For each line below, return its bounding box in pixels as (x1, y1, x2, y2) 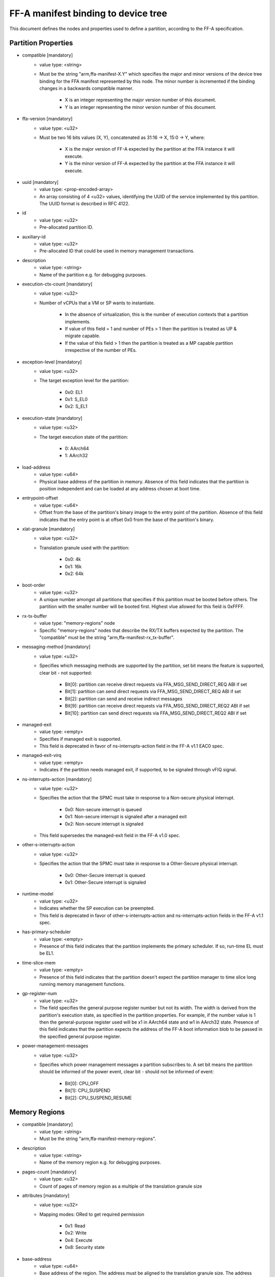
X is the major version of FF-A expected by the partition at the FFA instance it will (65, 146, 235, 152)
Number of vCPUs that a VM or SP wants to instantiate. (39, 299, 155, 306)
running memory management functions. (39, 981, 125, 987)
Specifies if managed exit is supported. (39, 736, 122, 742)
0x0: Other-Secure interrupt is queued (65, 872, 145, 878)
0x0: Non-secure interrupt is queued (65, 806, 142, 812)
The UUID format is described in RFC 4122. (39, 201, 130, 207)
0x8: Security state (65, 1244, 105, 1250)
